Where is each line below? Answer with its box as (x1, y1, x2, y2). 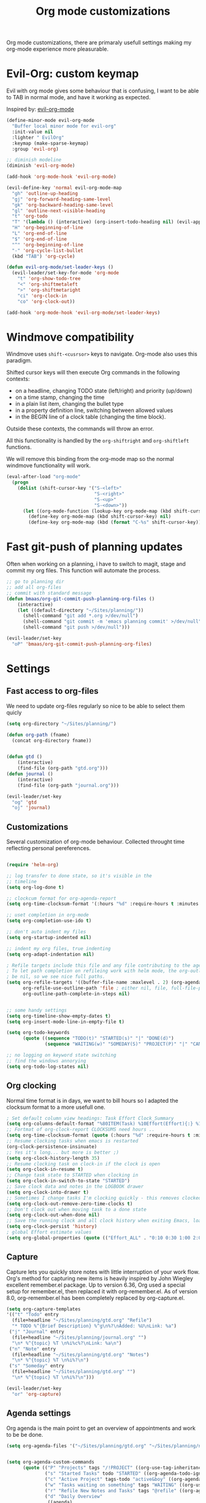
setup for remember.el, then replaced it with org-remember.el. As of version (6, 1287, 198, 1295)
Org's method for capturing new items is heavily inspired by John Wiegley (6, 1274, 193, 1282)
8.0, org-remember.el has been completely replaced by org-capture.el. (6, 1294, 185, 1301)
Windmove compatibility (6, 330, 134, 344)
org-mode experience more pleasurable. (6, 45, 109, 53)
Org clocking (6, 1081, 56, 1091)
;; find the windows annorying (6, 1057, 86, 1064)
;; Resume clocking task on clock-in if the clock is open (6, 1160, 161, 1167)
